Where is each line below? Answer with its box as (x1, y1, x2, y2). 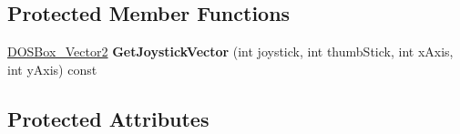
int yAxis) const (7, 59, 97, 78)
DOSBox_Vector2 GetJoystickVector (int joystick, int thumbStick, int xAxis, (7, 42, 454, 61)
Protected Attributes (7, 104, 210, 132)
